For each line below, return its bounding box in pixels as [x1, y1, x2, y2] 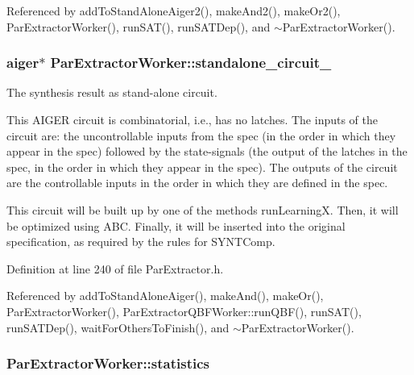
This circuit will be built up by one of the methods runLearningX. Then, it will [6, 201, 399, 218]
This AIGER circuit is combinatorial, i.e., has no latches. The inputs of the [6, 111, 379, 127]
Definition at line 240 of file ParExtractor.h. [6, 260, 224, 277]
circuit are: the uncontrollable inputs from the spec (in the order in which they [6, 127, 396, 144]
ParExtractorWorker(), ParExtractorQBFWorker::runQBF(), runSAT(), [6, 302, 362, 319]
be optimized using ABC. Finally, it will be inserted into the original [6, 217, 346, 234]
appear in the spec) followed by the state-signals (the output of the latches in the [6, 143, 408, 160]
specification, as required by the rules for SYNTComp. [6, 233, 275, 250]
